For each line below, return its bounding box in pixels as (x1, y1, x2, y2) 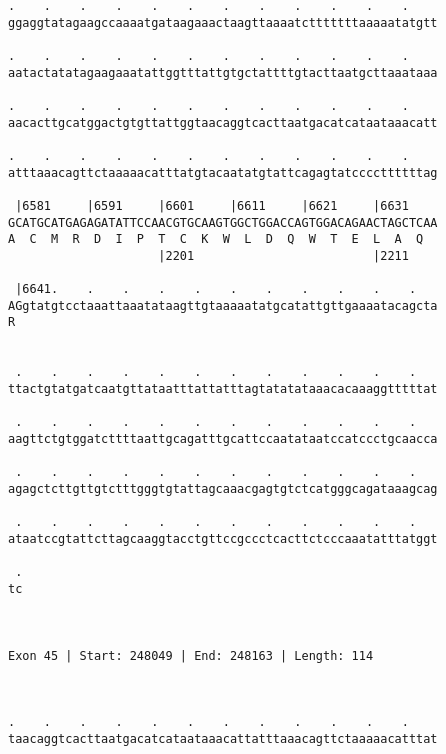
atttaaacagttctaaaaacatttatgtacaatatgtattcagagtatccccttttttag (8, 165, 438, 180)
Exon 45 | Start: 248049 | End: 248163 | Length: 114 (8, 648, 374, 663)
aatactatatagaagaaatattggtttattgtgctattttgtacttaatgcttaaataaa (8, 65, 438, 80)
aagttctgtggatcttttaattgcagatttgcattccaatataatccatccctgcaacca (8, 432, 438, 447)
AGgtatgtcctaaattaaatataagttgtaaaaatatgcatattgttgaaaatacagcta (8, 298, 438, 313)
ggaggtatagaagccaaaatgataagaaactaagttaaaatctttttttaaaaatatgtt (8, 15, 438, 30)
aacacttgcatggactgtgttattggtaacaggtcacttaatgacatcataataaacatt (8, 115, 438, 130)
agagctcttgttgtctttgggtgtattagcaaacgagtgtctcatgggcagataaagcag (8, 482, 438, 497)
